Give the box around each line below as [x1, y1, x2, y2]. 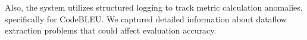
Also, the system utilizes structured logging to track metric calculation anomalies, [5, 1, 303, 13]
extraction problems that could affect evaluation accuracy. [5, 24, 217, 36]
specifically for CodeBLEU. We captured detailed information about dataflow [5, 12, 287, 25]
